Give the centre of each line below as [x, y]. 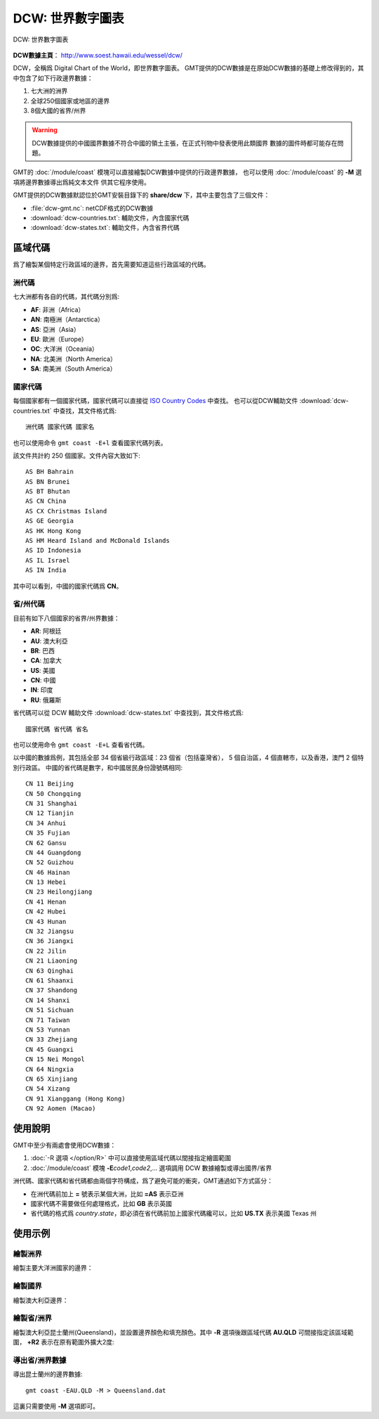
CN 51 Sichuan [49, 1010]
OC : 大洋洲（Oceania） [64, 349]
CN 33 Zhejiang [52, 1040]
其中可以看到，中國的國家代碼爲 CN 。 [68, 586]
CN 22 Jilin [46, 951]
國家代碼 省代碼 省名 [57, 729]
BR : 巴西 [43, 650]
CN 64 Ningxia [49, 1069]
